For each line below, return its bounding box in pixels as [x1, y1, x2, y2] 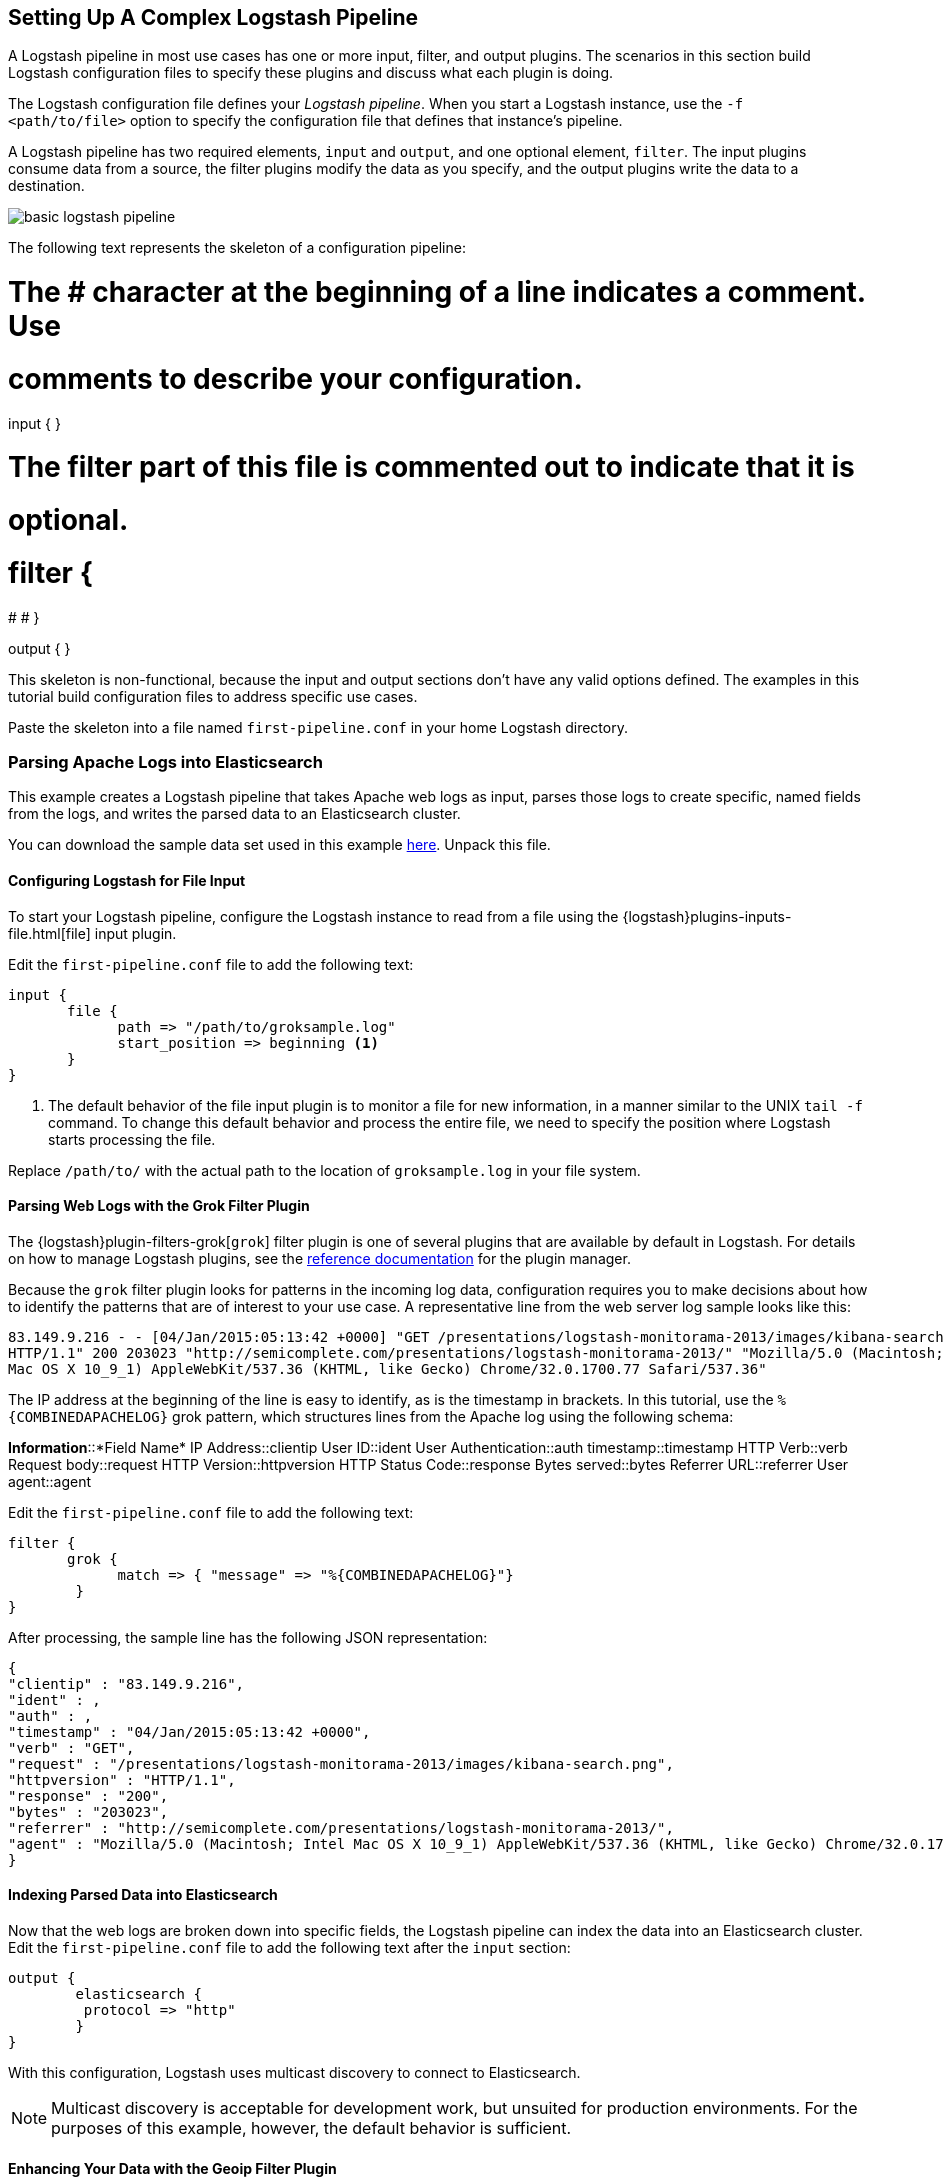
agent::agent [8, 1472, 91, 1490]
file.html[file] [8, 924, 91, 942]
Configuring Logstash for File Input [8, 872, 246, 890]
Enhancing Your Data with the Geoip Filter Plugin [8, 2159, 337, 2177]
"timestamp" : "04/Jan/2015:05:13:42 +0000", [8, 1723, 371, 1740]
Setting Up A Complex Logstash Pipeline [8, 5, 418, 30]
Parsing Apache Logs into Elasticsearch [8, 752, 323, 773]
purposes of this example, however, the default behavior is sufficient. [51, 2118, 572, 2139]
